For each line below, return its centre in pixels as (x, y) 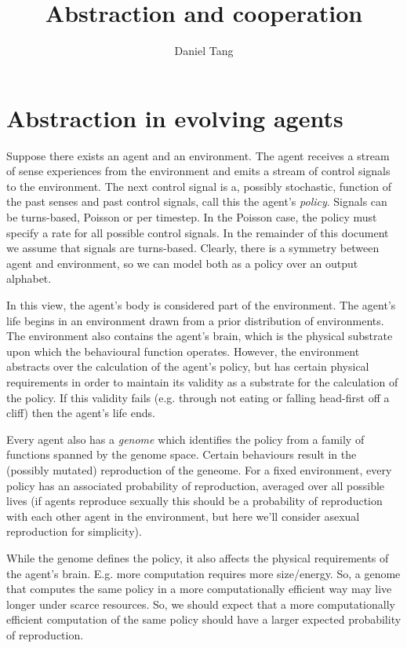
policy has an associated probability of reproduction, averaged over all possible (196, 485)
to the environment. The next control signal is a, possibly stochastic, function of (199, 186)
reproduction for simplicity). (74, 531)
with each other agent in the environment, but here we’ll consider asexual (183, 516)
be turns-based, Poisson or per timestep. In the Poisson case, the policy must (192, 217)
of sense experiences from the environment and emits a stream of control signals (198, 171)
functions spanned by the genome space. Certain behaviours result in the (182, 454)
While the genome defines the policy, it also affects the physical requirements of (198, 557)
